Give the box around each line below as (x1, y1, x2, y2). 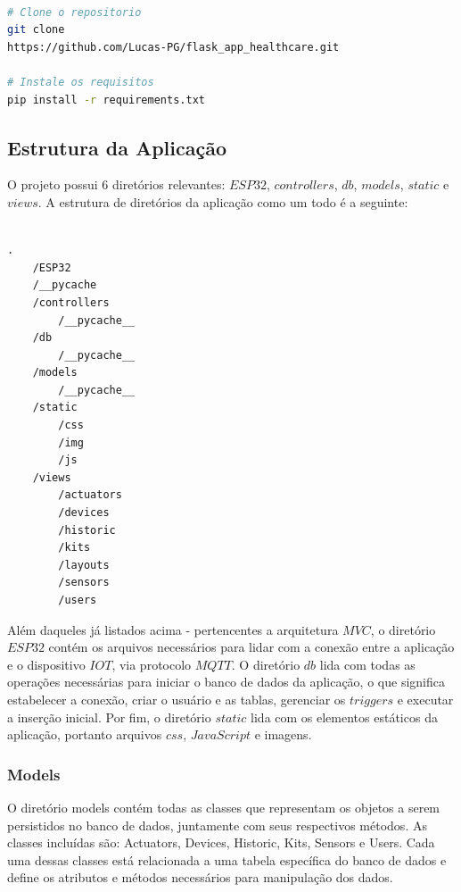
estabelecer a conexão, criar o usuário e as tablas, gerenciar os (7, 689, 346, 708)
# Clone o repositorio (7, 5, 142, 19)
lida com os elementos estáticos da (251, 707, 438, 726)
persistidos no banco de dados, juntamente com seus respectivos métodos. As (7, 815, 427, 834)
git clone (7, 23, 65, 37)
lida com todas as (319, 654, 416, 673)
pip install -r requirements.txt (7, 93, 205, 106)
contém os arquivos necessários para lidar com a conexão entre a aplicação (48, 638, 455, 656)
